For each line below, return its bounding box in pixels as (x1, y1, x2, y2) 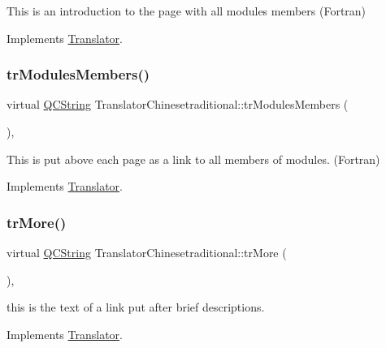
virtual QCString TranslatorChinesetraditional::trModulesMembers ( (7, 96, 349, 113)
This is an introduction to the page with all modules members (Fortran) (7, 2, 366, 19)
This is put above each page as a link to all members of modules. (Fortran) (7, 150, 380, 167)
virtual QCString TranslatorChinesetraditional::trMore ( (7, 244, 287, 260)
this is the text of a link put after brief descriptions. (7, 299, 265, 316)
